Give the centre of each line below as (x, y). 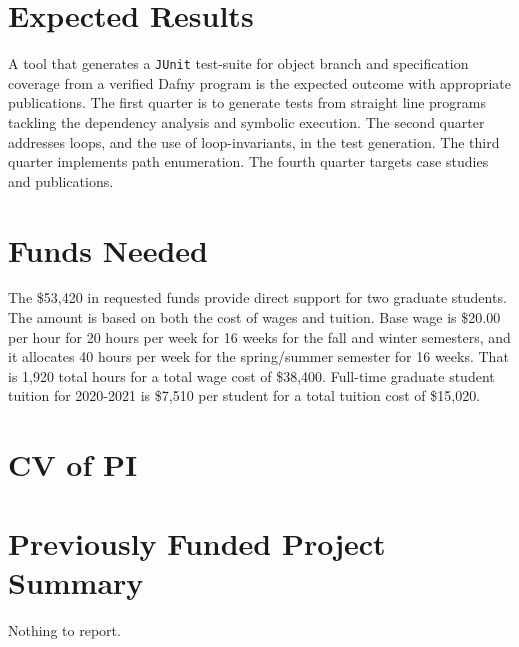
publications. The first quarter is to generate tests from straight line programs (247, 102)
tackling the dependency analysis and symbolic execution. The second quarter (246, 121)
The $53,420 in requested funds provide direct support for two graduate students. (257, 297)
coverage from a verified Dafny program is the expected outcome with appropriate (259, 82)
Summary (76, 581)
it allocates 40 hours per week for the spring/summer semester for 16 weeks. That (258, 356)
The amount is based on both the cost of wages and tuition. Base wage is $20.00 (254, 317)
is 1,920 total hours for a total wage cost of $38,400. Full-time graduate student (251, 375)
